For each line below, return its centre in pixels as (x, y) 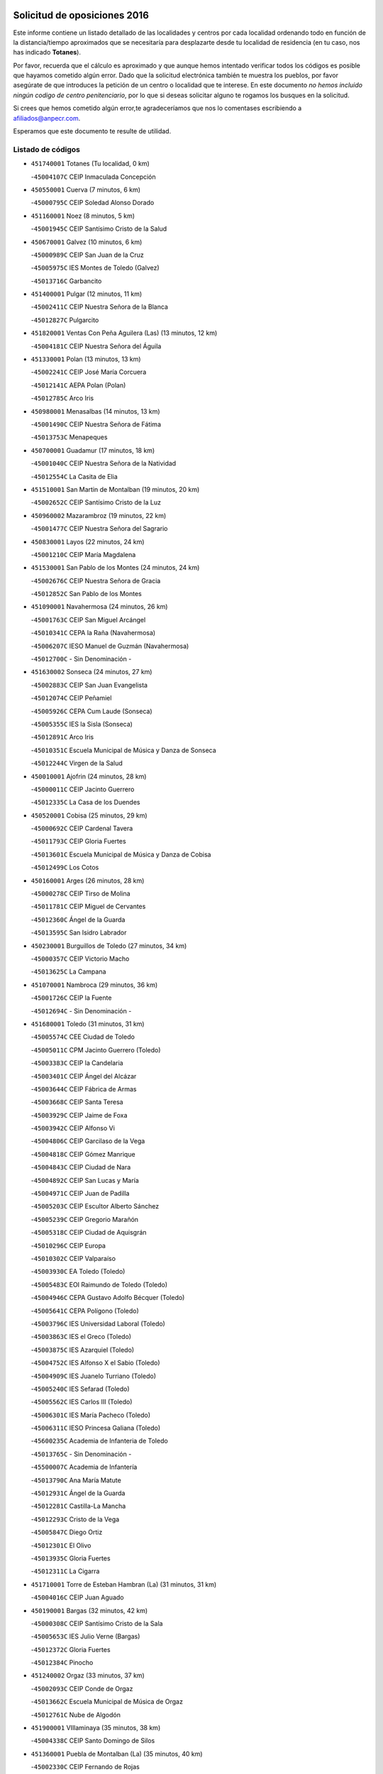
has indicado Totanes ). (47, 53)
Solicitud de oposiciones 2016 (81, 15)
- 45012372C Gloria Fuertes (71, 1649)
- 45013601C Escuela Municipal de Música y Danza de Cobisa (121, 854)
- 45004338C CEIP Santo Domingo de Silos (93, 1741)
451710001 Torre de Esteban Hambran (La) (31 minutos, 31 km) (124, 1584)
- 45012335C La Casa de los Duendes (85, 803)
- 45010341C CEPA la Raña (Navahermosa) (93, 633)
